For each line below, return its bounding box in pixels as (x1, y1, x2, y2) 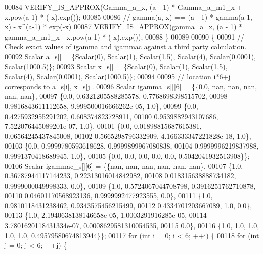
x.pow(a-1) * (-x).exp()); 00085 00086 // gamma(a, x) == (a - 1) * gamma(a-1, (5, 11, 252, 22)
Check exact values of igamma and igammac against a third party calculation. (5, 41, 247, 52)
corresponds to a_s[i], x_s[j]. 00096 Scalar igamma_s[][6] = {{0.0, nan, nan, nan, (5, 81, 257, 91)
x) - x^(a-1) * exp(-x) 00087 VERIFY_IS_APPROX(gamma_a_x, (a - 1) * (5, 21, 243, 32)
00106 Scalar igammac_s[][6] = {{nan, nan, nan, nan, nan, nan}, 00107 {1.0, (5, 160, 243, 171)
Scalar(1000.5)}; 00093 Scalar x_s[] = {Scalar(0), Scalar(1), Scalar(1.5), (5, 61, 228, 71)
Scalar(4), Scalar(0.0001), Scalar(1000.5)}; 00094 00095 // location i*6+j (5, 71, 231, 82)
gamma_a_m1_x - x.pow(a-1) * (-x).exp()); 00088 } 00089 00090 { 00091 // (5, 31, 245, 42)
